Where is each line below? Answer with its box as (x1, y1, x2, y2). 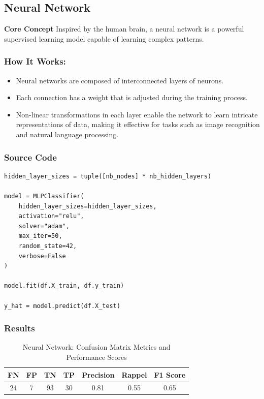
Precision (81, 369, 115, 380)
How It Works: (4, 55, 66, 68)
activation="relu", (18, 212, 84, 220)
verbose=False (18, 252, 66, 260)
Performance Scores (66, 351, 127, 362)
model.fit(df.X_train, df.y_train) (4, 282, 124, 290)
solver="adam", (18, 222, 70, 230)
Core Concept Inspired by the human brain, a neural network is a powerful (4, 23, 244, 34)
